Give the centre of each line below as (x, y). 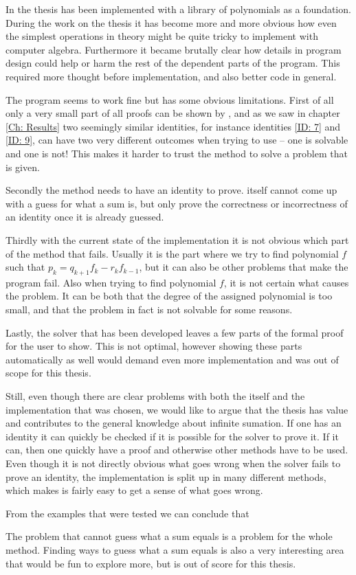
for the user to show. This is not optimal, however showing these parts (154, 346)
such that (25, 267)
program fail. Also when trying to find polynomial (111, 282)
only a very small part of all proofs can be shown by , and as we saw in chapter (173, 113)
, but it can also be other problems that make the (244, 267)
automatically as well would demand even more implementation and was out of (172, 359)
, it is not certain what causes (286, 282)
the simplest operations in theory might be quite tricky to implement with (162, 36)
